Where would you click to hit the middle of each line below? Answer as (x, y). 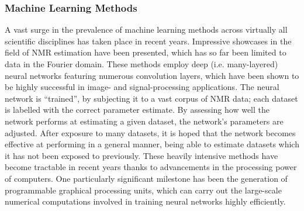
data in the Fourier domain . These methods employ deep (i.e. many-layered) (141, 64)
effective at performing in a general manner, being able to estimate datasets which (152, 144)
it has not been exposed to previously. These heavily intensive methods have (141, 155)
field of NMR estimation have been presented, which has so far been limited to (146, 52)
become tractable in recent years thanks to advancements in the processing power (151, 167)
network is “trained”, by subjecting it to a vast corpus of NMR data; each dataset (151, 98)
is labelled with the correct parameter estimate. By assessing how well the (137, 110)
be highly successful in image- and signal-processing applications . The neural (142, 87)
